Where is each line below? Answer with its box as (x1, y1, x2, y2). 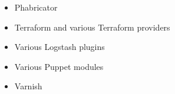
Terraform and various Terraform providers (14, 21, 170, 33)
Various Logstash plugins (14, 41, 105, 53)
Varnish (14, 80, 42, 92)
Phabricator (14, 1, 58, 13)
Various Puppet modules (14, 60, 104, 72)
